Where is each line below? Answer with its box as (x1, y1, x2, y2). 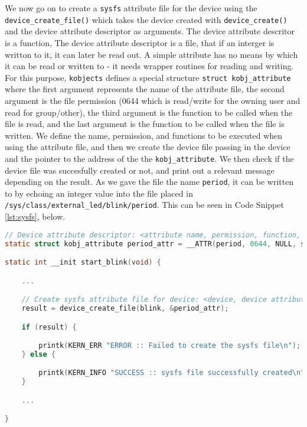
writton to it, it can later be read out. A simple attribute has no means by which (5, 48, 298, 60)
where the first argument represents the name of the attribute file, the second (5, 83, 285, 95)
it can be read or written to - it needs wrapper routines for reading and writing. (5, 60, 294, 72)
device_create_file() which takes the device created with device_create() (5, 13, 288, 25)
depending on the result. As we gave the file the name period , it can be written (5, 175, 294, 188)
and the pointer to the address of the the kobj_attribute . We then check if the (5, 152, 294, 164)
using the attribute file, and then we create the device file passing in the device (5, 141, 290, 153)
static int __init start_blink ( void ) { (5, 258, 161, 267)
